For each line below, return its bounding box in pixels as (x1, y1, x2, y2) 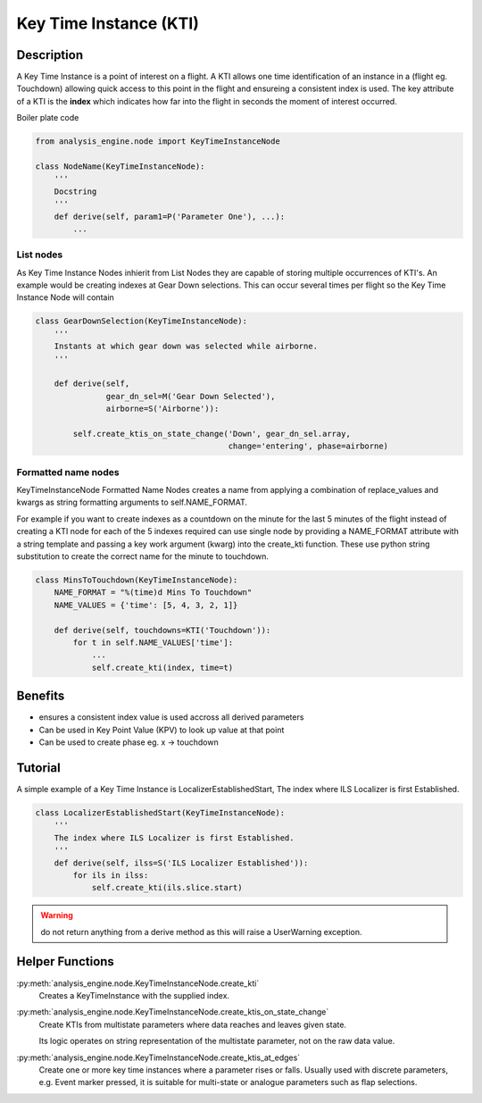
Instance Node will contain (16, 292, 115, 303)
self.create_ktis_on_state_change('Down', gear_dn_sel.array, (72, 429, 352, 439)
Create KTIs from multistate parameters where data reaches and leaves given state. (38, 1019, 347, 1030)
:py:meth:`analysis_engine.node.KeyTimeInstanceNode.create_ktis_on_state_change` (16, 1007, 329, 1017)
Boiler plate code (16, 113, 79, 123)
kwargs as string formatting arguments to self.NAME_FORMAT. (16, 497, 248, 508)
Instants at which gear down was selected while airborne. (54, 341, 319, 352)
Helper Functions (16, 954, 115, 969)
